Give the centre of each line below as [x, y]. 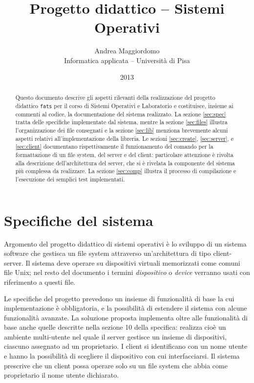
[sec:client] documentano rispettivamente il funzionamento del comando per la [114, 146]
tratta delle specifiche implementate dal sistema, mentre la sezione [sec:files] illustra [121, 122]
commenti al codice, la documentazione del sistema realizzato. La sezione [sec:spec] [121, 114]
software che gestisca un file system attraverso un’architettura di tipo [107, 253]
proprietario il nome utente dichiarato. [62, 375]
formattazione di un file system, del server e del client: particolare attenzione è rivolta [124, 154]
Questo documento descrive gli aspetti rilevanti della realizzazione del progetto [115, 97]
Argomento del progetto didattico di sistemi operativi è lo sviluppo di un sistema [125, 243]
